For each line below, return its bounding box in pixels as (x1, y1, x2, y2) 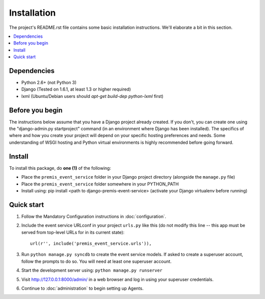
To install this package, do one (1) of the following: (9, 165, 111, 171)
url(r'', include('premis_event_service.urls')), (30, 241, 152, 247)
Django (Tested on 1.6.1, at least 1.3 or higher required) (21, 86, 131, 92)
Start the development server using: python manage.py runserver (21, 267, 163, 274)
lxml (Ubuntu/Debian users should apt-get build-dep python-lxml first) (21, 93, 164, 99)
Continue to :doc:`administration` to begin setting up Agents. (21, 285, 144, 291)
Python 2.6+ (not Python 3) (21, 80, 77, 86)
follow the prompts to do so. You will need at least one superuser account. (21, 258, 172, 264)
